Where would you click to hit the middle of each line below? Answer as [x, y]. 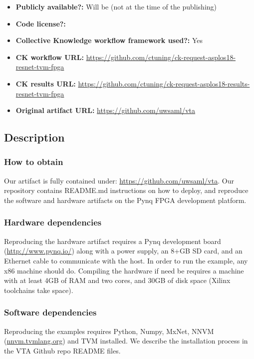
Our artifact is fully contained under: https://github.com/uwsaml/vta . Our [119, 180]
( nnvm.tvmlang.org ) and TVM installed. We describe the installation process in [126, 341]
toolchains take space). [39, 290]
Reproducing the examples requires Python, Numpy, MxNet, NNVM [109, 331]
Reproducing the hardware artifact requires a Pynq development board [113, 241]
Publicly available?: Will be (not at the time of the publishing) [116, 6]
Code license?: [41, 23]
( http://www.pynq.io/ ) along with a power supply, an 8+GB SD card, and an [123, 251]
